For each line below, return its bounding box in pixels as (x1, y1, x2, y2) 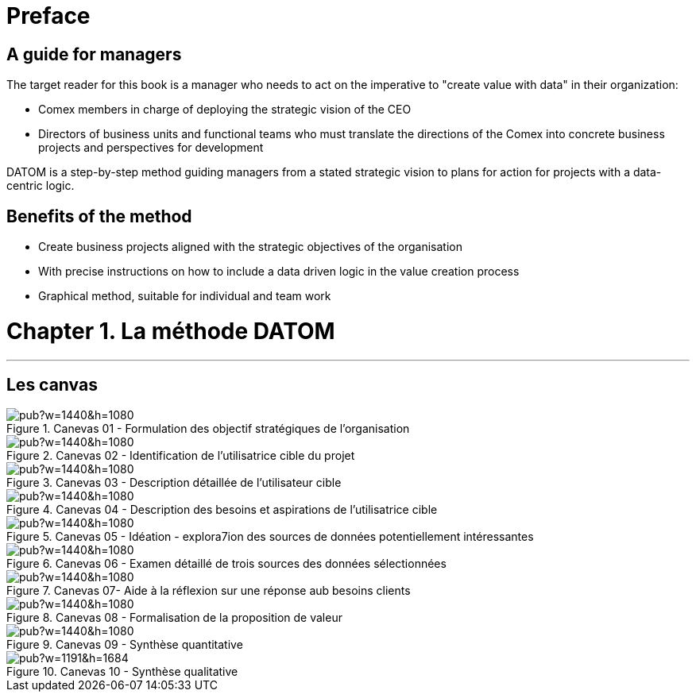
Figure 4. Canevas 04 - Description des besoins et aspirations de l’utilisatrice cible (6, 503, 438, 517)
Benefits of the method (6, 206, 192, 226)
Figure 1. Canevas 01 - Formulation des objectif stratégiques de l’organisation (6, 422, 410, 436)
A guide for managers (6, 44, 182, 64)
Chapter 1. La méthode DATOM (6, 317, 335, 345)
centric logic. (6, 179, 75, 193)
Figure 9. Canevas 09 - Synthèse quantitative (6, 638, 243, 652)
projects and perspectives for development (38, 141, 264, 155)
